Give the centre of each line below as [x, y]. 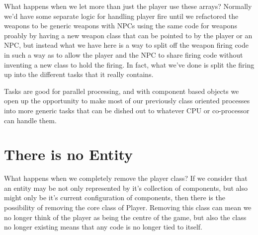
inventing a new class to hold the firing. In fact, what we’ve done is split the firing [129, 64]
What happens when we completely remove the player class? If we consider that [126, 178]
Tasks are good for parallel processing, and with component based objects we [122, 91]
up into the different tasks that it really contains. [79, 74]
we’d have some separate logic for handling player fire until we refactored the [121, 16]
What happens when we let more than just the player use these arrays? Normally [128, 6]
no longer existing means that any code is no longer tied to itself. [103, 227]
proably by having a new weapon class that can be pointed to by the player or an [128, 35]
